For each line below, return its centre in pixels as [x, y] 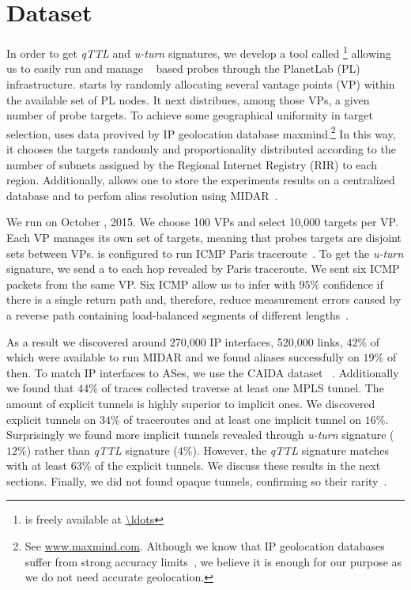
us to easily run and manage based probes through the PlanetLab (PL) [183, 68]
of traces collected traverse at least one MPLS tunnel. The [243, 388]
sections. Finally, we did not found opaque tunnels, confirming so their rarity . [197, 480]
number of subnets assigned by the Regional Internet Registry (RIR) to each [192, 164]
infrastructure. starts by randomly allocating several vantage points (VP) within [201, 83]
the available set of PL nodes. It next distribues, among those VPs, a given [188, 99]
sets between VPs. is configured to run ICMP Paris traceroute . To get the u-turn [205, 253]
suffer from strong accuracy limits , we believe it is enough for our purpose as [213, 561]
